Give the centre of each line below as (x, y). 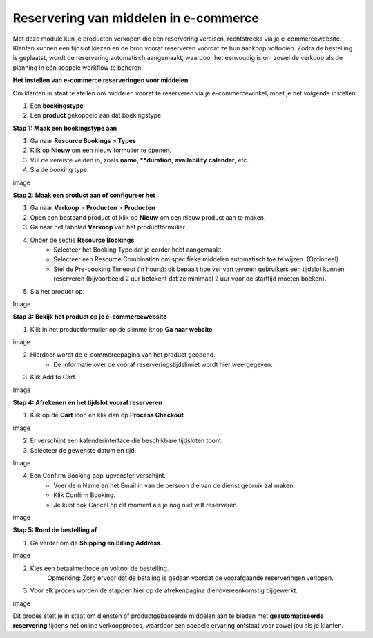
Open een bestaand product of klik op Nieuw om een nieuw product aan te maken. (148, 217)
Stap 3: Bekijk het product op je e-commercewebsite (90, 317)
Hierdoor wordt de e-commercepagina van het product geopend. (123, 355)
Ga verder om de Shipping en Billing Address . (96, 543)
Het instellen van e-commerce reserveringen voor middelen (101, 80)
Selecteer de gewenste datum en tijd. (83, 450)
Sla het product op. (57, 291)
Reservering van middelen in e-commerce (136, 18)
